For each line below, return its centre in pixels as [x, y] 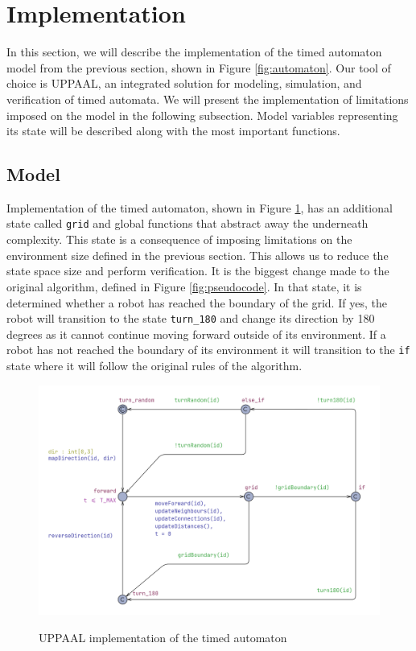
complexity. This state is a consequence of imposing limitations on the [179, 239]
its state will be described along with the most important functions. [173, 131]
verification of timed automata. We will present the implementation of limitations [208, 99]
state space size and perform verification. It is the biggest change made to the [198, 271]
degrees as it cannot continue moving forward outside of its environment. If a [196, 334]
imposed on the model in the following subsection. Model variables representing [202, 115]
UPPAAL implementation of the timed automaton [163, 637]
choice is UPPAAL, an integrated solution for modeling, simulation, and [184, 83]
